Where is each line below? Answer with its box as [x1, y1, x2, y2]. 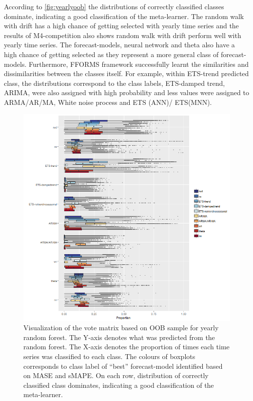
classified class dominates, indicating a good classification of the [23, 380, 214, 390]
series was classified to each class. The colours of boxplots [23, 351, 195, 361]
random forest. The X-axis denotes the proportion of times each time [23, 341, 230, 352]
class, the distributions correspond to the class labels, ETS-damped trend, [4, 78, 225, 88]
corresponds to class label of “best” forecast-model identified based [23, 361, 223, 371]
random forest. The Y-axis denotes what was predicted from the [23, 332, 215, 342]
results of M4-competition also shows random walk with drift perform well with [4, 30, 241, 40]
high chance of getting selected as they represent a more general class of [4, 49, 219, 59]
